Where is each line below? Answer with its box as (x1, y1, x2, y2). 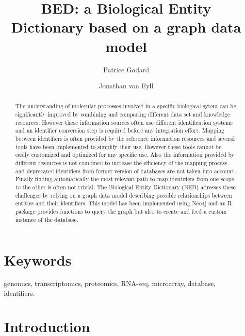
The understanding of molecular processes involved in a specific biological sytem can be (15, 102, 236, 110)
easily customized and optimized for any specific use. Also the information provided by (15, 151, 235, 159)
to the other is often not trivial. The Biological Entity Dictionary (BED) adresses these (15, 183, 236, 191)
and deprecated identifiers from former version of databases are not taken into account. (15, 167, 235, 175)
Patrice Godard (103, 64, 149, 74)
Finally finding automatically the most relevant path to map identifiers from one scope (15, 175, 234, 183)
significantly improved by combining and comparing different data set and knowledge (15, 110, 230, 118)
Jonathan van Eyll (98, 81, 154, 91)
